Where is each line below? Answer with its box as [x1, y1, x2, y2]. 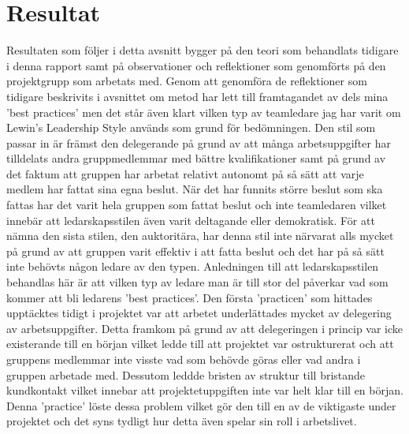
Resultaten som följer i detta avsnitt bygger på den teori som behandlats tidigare [6, 42, 399, 58]
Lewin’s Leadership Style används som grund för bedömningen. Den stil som [6, 119, 376, 136]
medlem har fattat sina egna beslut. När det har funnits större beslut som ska [6, 181, 383, 197]
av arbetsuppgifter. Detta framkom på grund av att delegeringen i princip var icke [6, 320, 403, 336]
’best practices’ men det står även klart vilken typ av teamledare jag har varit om [6, 103, 401, 120]
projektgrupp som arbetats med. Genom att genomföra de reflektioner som [6, 73, 367, 89]
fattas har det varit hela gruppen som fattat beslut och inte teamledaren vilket [6, 196, 387, 213]
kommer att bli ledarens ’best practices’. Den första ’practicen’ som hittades [6, 289, 373, 305]
